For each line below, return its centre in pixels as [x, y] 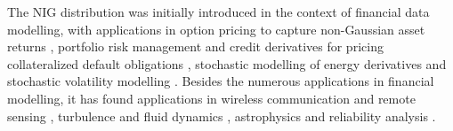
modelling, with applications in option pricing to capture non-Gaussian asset [216, 29]
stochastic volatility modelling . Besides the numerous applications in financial [221, 81]
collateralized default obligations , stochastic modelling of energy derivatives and [227, 63]
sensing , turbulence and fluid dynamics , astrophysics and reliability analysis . [222, 116]
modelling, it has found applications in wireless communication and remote [211, 98]
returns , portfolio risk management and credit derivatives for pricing [195, 46]
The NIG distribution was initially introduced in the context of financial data [218, 12]
